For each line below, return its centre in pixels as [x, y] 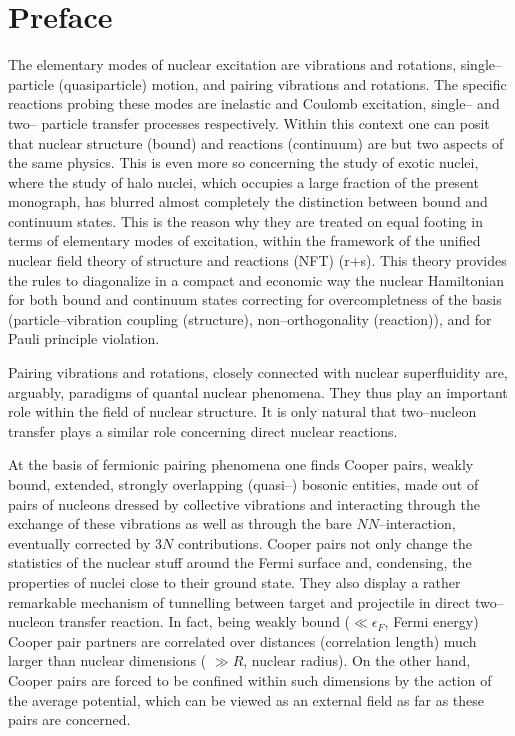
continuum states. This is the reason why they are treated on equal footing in [245, 220]
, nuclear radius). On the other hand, [357, 660]
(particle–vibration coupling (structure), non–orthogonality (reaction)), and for [250, 318]
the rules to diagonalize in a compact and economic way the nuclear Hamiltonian [256, 279]
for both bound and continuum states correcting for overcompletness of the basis [255, 299]
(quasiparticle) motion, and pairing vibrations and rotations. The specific [282, 83]
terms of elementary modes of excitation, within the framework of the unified [244, 240]
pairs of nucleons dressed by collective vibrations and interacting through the [244, 503]
